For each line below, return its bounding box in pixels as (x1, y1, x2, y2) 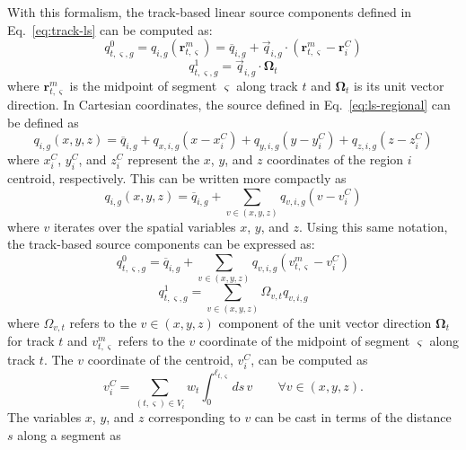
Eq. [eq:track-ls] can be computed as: (7, 20, 213, 39)
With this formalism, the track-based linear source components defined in (7, 3, 412, 21)
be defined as (7, 112, 79, 131)
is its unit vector (354, 76, 444, 94)
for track (7, 331, 55, 350)
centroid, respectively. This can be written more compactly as (7, 168, 347, 187)
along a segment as (17, 425, 121, 444)
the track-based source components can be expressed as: (7, 234, 315, 253)
